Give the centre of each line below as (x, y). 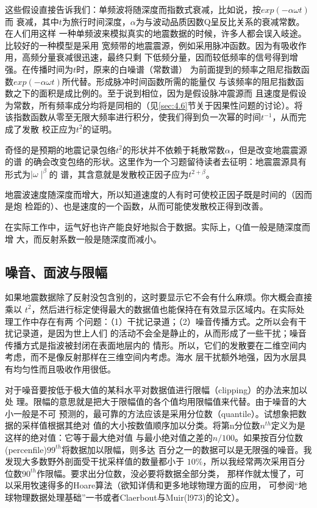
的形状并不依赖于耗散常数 (173, 149)
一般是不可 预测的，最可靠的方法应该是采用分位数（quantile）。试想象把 (155, 413)
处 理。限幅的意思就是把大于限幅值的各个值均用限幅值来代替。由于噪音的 (151, 401)
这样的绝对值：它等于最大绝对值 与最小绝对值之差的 (109, 437)
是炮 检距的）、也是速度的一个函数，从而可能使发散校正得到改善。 (137, 206)
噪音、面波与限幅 (56, 271)
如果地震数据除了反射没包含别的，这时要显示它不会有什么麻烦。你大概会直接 (158, 297)
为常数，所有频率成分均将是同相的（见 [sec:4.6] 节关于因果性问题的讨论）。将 (154, 105)
